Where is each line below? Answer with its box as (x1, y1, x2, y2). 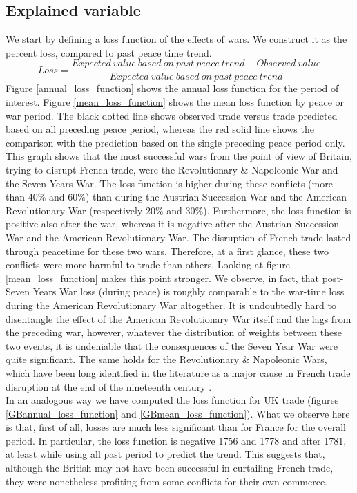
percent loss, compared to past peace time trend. (6, 45, 212, 59)
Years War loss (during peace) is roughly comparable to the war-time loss (32, 284, 345, 299)
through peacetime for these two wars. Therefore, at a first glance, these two (6, 243, 329, 258)
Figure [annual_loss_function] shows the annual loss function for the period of (6, 81, 339, 95)
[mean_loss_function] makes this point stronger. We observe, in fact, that (6, 270, 320, 285)
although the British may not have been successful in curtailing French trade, (6, 461, 334, 475)
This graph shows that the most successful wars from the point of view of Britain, (6, 149, 352, 163)
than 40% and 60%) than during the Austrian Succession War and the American (6, 189, 347, 204)
